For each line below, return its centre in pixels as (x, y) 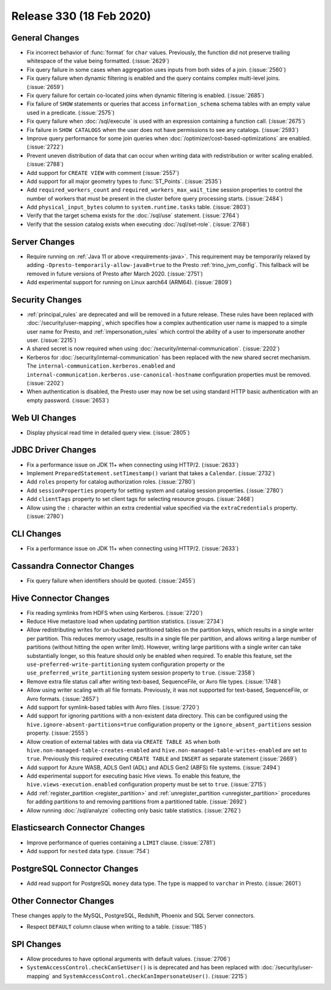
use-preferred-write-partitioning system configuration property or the (126, 664)
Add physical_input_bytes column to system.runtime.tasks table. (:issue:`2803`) (139, 207)
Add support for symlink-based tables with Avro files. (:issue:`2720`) (113, 707)
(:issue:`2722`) (45, 147)
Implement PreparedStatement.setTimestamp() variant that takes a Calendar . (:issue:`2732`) (151, 473)
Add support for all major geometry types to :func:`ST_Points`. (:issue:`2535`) (124, 181)
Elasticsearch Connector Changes (78, 828)
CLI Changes (36, 534)
